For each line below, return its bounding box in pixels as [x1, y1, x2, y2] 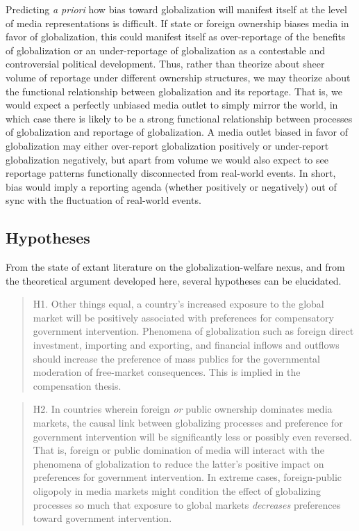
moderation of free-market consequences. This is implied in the [33, 365, 301, 379]
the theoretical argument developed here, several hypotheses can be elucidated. [6, 273, 342, 287]
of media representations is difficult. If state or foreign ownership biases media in [6, 15, 349, 30]
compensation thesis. [33, 378, 122, 393]
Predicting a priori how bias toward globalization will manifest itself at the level [6, 2, 347, 16]
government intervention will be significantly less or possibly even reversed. [33, 429, 352, 443]
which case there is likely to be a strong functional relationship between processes [6, 111, 353, 125]
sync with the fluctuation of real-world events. [6, 193, 201, 207]
